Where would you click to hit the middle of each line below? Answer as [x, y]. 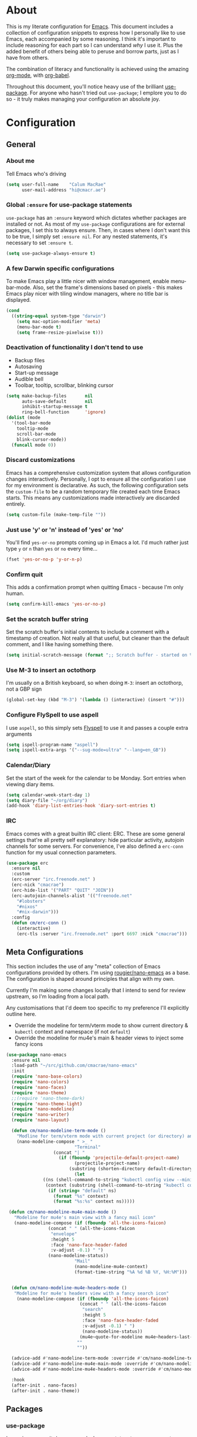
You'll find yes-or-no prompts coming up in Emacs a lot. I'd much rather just [97, 542]
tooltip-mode [33, 429]
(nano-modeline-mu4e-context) [111, 1267]
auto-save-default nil [57, 401]
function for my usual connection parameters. [61, 852]
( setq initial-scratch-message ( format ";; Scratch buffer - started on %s [101, 655]
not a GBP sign [24, 689]
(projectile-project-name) [107, 1163]
